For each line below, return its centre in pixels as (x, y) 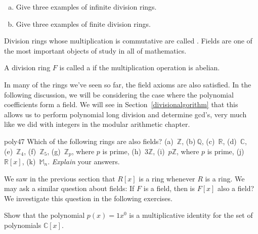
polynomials (23, 225)
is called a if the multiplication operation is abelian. (140, 67)
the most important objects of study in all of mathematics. (95, 50)
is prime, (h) (122, 151)
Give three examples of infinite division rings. (86, 7)
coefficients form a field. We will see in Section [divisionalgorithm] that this (121, 104)
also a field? (236, 188)
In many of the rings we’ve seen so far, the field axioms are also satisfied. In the (128, 84)
